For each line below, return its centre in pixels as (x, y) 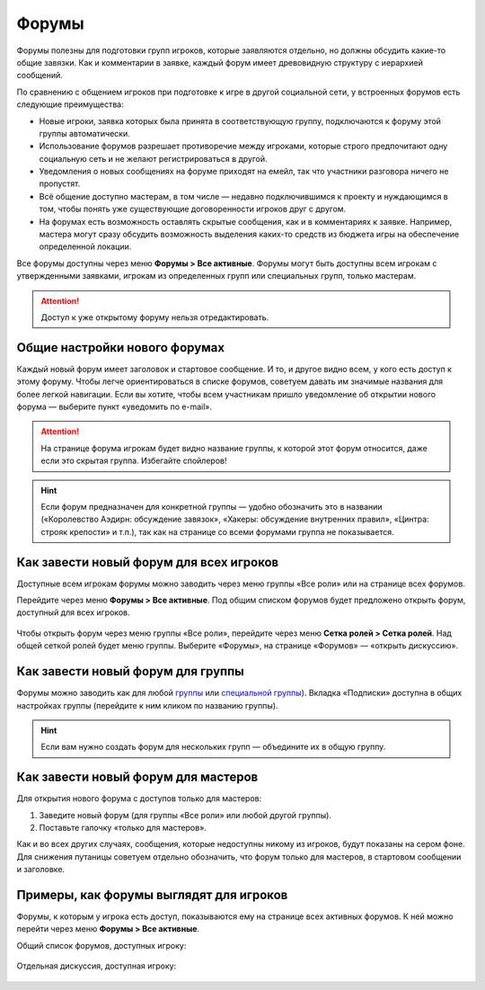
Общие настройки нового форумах (120, 348)
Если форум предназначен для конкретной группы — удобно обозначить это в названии (212, 507)
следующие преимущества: (71, 104)
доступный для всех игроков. (73, 612)
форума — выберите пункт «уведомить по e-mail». (115, 407)
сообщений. (40, 76)
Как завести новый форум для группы (130, 671)
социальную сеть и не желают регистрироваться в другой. (154, 158)
